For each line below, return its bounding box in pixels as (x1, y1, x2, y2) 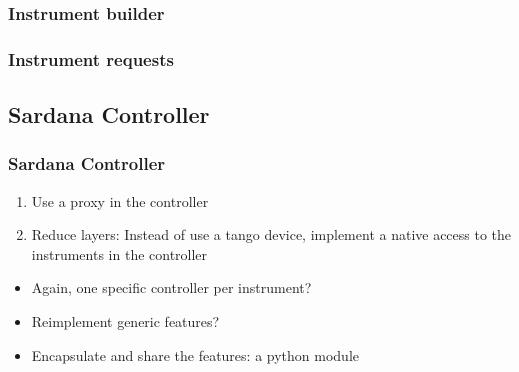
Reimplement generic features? (31, 311, 220, 332)
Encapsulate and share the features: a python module (31, 344, 360, 365)
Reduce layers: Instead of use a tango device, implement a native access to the (31, 224, 512, 245)
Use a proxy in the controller (31, 190, 209, 211)
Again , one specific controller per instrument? (31, 277, 312, 298)
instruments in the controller (31, 243, 208, 264)
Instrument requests (8, 46, 174, 71)
